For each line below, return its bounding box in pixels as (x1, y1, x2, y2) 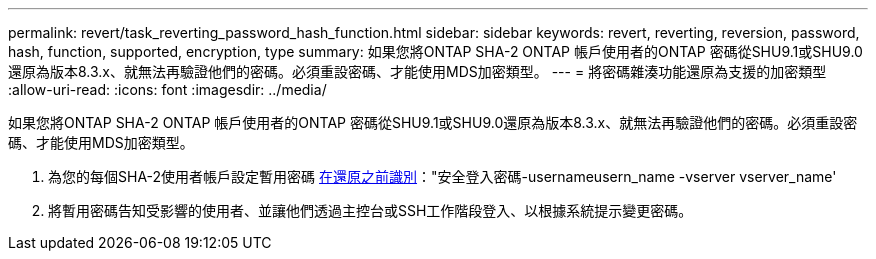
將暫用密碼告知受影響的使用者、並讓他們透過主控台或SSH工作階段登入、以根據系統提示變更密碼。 (48, 202, 693, 219)
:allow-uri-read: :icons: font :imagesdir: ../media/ (8, 81, 327, 98)
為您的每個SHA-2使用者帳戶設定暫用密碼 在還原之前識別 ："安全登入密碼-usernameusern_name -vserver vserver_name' (48, 168, 837, 185)
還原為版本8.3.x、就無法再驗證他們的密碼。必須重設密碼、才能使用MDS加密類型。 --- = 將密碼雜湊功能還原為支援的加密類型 (8, 63, 827, 80)
